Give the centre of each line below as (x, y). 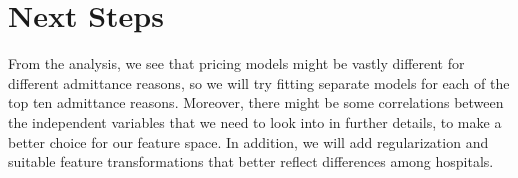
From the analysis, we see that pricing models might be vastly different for (236, 63)
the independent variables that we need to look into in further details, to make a (255, 121)
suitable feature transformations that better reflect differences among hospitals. (251, 161)
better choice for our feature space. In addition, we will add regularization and (248, 141)
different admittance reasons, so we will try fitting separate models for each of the (259, 82)
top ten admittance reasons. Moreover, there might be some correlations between (256, 102)
